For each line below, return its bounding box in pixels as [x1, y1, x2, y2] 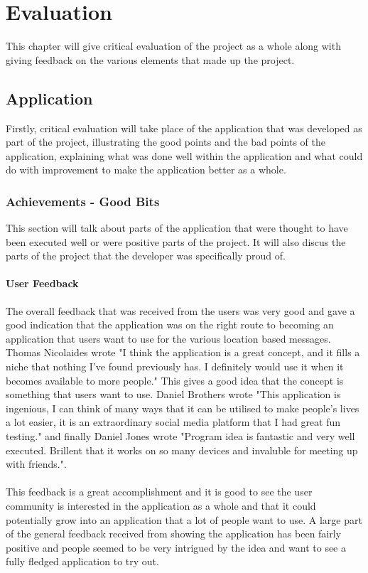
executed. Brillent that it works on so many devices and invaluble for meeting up [6, 442, 358, 457]
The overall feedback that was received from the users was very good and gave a [6, 303, 355, 318]
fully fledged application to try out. [6, 554, 159, 569]
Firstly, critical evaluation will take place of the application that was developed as [6, 120, 362, 135]
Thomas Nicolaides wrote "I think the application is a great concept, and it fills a [6, 345, 360, 360]
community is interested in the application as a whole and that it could [6, 498, 316, 513]
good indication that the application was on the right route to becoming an [6, 317, 334, 332]
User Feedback [6, 276, 79, 291]
